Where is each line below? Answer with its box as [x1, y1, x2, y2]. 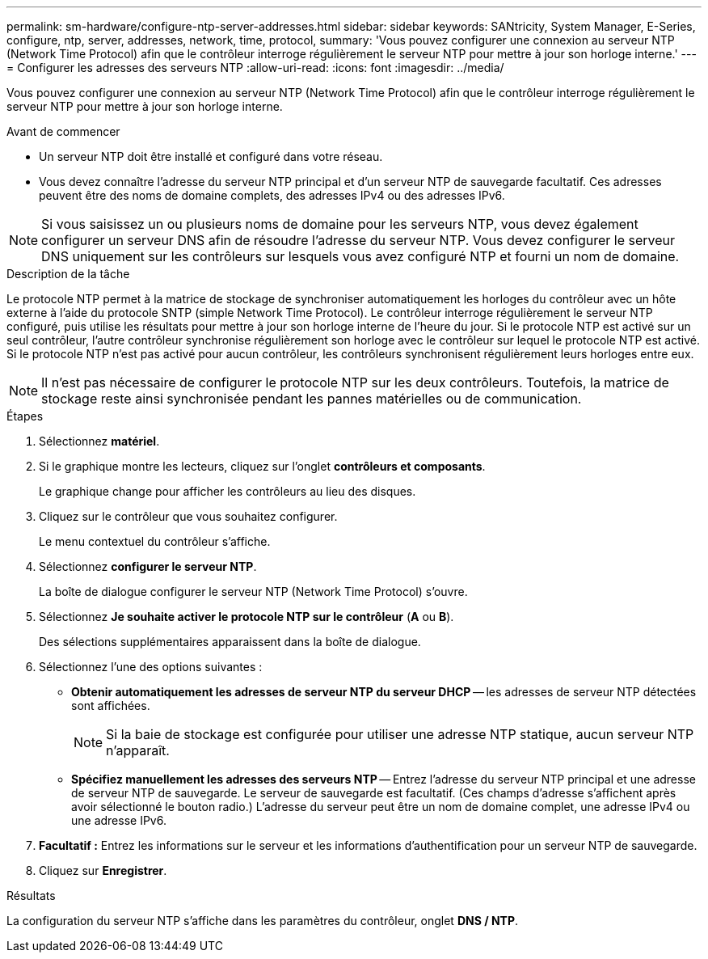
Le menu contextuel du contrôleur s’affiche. [39, 534, 271, 548]
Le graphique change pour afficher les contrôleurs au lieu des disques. [39, 484, 416, 498]
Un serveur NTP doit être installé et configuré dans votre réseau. [39, 150, 383, 163]
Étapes [6, 409, 44, 423]
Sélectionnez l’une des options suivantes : [39, 660, 263, 674]
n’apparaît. [106, 742, 170, 758]
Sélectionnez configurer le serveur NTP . [39, 560, 257, 573]
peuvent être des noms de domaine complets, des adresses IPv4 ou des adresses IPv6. [39, 188, 505, 202]
